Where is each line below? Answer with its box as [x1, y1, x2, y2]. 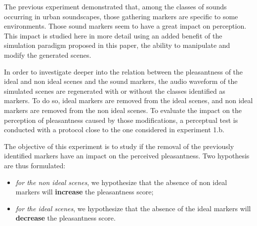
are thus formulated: [4, 160, 66, 170]
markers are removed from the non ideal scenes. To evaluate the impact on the [4, 105, 242, 115]
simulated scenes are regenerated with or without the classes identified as [4, 85, 225, 96]
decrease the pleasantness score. [15, 213, 116, 223]
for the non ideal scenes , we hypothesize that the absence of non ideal [15, 177, 227, 187]
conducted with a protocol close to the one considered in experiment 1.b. [4, 124, 224, 135]
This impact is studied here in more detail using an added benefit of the [4, 30, 222, 40]
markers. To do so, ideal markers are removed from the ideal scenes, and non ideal [4, 95, 253, 106]
